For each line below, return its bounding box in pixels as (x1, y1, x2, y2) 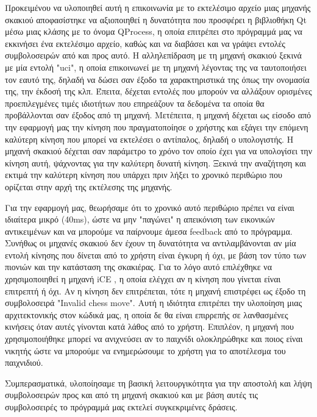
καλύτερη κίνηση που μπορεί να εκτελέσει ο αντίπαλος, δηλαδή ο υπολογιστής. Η (5, 132, 294, 145)
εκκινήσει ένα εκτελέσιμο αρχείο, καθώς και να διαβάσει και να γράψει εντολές (5, 37, 285, 49)
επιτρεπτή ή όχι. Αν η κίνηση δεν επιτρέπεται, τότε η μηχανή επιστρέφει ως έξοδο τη (5, 284, 306, 297)
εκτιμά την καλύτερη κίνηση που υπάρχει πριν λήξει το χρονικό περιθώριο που (5, 168, 282, 181)
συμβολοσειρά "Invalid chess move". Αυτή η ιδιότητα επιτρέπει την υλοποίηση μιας (5, 296, 302, 309)
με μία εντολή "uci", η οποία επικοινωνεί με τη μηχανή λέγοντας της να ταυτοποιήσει (5, 60, 307, 73)
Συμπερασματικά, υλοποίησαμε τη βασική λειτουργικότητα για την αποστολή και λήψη (5, 376, 312, 389)
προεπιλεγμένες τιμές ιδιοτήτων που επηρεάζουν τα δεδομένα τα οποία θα (5, 96, 265, 109)
